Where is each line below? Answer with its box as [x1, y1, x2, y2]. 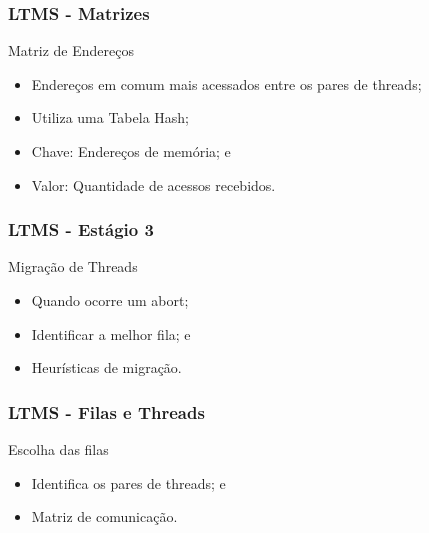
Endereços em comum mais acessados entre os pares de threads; [31, 73, 422, 94]
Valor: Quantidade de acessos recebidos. [31, 174, 276, 195]
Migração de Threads [8, 256, 138, 277]
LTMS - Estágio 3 [8, 217, 154, 242]
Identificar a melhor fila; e [31, 323, 191, 344]
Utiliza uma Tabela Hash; [31, 107, 189, 128]
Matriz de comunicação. [31, 506, 178, 527]
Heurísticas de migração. [31, 357, 182, 378]
